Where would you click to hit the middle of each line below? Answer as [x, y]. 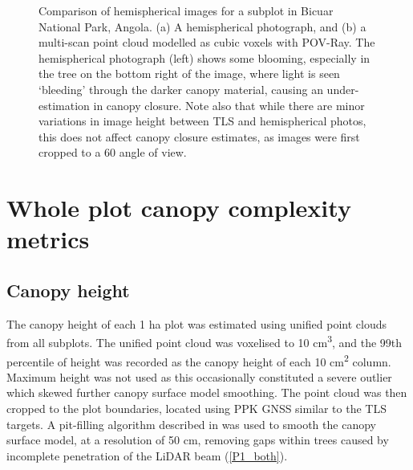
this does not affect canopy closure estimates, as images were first [199, 136]
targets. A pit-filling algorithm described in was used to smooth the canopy [191, 424]
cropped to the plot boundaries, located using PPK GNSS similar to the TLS [196, 408]
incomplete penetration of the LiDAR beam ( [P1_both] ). [147, 455]
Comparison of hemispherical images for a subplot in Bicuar [186, 10]
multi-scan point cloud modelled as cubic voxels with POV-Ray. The [207, 42]
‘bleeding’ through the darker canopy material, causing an [181, 89]
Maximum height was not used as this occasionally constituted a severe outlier [199, 376]
